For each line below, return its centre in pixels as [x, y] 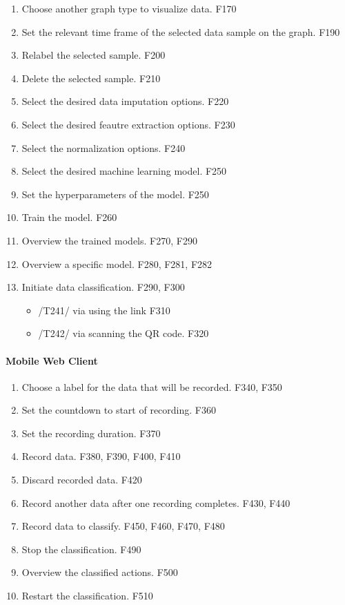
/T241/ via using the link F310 [104, 310]
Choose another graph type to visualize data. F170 [129, 8]
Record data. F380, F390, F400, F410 [101, 456]
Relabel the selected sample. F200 [93, 55]
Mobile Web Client [52, 360]
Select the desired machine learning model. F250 [124, 171]
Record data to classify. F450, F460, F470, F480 [123, 526]
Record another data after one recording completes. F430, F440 [156, 502]
